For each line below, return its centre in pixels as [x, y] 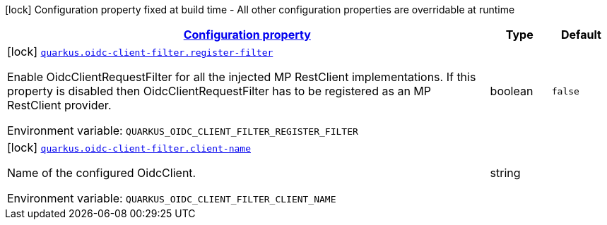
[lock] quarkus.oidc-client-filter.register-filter [140, 51]
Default [581, 35]
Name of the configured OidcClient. [102, 173]
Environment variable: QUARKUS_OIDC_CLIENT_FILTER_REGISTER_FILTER [183, 130]
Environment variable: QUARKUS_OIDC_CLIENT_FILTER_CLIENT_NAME [172, 198]
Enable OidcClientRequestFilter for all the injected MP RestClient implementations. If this [242, 77]
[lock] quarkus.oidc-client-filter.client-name [129, 147]
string [505, 173]
